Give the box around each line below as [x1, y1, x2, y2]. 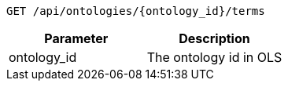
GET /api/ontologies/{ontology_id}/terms [6, 5, 265, 17]
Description [179, 31, 250, 46]
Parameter [44, 31, 109, 46]
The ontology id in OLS [146, 49, 282, 65]
